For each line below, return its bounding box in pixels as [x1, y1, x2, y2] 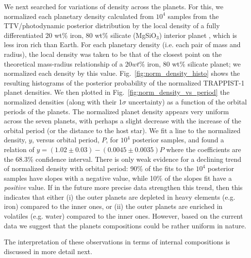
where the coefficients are [166, 144, 241, 154]
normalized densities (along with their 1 [4, 96, 122, 106]
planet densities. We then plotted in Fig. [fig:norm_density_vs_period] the [4, 87, 230, 97]
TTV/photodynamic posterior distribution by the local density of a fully [4, 20, 220, 31]
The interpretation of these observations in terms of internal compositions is [4, 237, 230, 247]
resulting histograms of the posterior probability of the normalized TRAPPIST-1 [4, 77, 245, 87]
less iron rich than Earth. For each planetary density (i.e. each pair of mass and [4, 39, 241, 50]
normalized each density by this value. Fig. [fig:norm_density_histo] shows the [4, 68, 240, 78]
